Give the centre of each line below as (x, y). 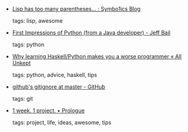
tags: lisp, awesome (37, 21)
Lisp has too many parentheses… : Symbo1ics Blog (76, 9)
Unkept (22, 63)
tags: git (22, 99)
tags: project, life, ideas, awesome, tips (62, 122)
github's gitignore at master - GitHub (59, 87)
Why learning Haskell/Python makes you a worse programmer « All (97, 56)
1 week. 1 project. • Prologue (48, 111)
